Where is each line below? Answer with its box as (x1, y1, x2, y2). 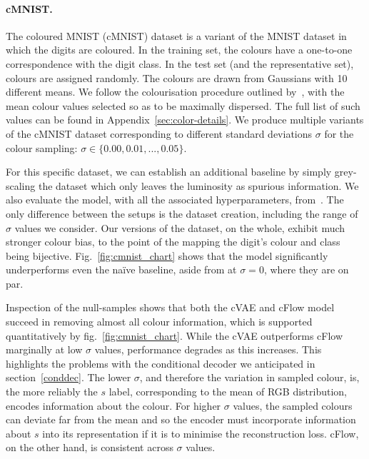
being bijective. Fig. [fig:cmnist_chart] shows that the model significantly (6, 248, 328, 263)
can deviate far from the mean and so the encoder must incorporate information (6, 412, 356, 427)
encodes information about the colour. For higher (6, 398, 221, 413)
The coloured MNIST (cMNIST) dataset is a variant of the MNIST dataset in (6, 28, 347, 43)
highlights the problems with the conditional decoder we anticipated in (6, 355, 315, 370)
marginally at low (6, 342, 83, 357)
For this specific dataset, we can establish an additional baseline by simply (6, 164, 332, 179)
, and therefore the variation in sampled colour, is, (139, 370, 360, 385)
